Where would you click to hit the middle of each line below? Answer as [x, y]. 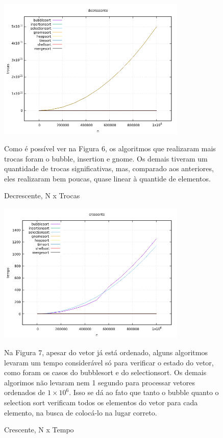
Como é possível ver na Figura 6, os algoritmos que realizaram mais [110, 148]
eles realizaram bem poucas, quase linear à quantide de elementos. [107, 178]
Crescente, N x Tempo [39, 430]
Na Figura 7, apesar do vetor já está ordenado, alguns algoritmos [106, 352]
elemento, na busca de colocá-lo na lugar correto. [81, 412]
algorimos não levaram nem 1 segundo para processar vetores [100, 382]
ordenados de [25, 392]
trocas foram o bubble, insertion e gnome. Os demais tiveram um [106, 158]
